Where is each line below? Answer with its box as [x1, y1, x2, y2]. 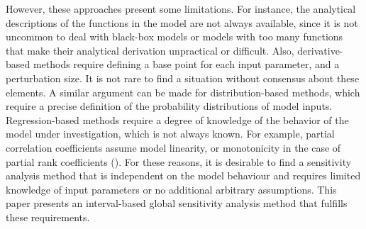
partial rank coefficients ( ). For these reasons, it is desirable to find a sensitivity [6, 154, 352, 169]
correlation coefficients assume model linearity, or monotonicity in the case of [6, 140, 341, 155]
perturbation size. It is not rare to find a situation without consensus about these [6, 70, 360, 85]
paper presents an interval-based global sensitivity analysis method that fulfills [6, 196, 348, 211]
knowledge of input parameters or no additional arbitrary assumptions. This [6, 181, 337, 196]
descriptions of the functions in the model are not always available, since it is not [6, 15, 358, 30]
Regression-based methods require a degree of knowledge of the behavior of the [6, 112, 349, 127]
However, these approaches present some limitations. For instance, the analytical [6, 1, 356, 16]
